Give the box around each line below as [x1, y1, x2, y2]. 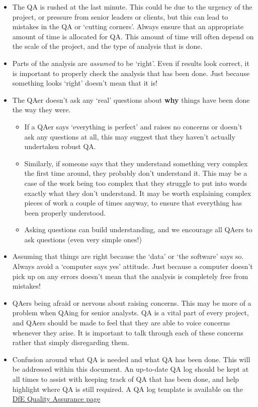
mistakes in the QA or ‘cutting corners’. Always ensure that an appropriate [12, 21, 244, 32]
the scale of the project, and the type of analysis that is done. [12, 41, 203, 51]
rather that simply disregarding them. [12, 337, 129, 348]
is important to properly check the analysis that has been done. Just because [12, 67, 250, 78]
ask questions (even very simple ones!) [24, 234, 142, 244]
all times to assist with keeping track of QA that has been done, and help [12, 374, 239, 384]
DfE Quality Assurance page [12, 393, 101, 404]
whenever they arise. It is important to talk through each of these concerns [12, 327, 243, 337]
